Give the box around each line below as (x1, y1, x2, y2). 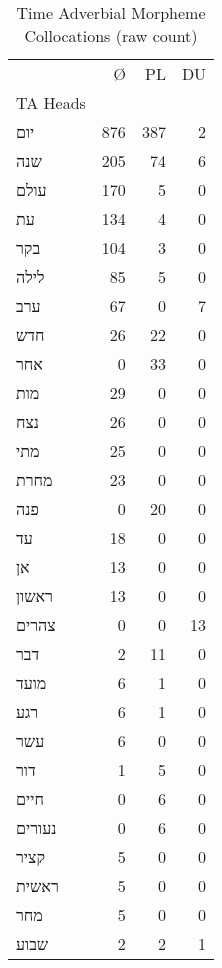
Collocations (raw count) (24, 24, 198, 47)
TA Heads (16, 91, 86, 114)
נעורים (16, 816, 57, 839)
